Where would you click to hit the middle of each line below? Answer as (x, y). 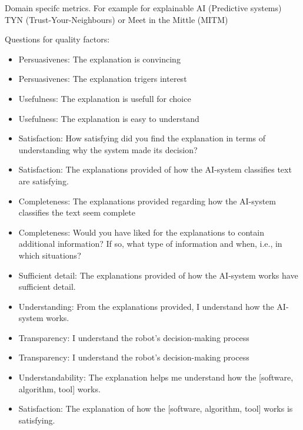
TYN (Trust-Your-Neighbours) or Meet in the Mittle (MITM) (116, 19)
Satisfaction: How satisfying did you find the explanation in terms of (142, 138)
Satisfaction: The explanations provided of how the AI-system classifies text (155, 169)
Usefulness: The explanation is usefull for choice (105, 98)
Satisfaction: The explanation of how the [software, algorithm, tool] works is (156, 408)
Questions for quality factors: (57, 39)
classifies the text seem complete (77, 212)
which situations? (50, 255)
